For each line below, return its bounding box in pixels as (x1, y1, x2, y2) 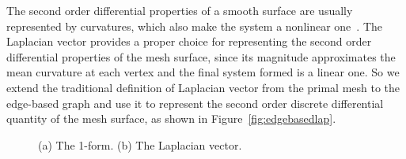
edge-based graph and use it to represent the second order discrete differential (6, 94, 384, 111)
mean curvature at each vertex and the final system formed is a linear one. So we (6, 64, 400, 80)
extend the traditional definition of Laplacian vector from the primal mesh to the (6, 79, 400, 95)
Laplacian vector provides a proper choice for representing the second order (6, 33, 372, 50)
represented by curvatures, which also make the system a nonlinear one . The (6, 17, 382, 34)
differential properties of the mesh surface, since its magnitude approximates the (6, 48, 396, 65)
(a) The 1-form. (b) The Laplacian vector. (38, 136, 242, 153)
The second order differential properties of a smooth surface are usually (6, 2, 353, 18)
